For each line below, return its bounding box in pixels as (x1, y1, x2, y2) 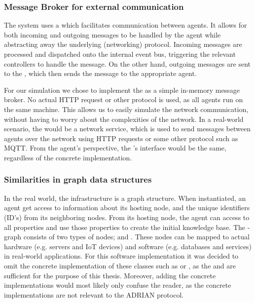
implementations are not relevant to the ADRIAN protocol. (4, 289, 184, 300)
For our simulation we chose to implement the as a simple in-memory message (4, 84, 240, 95)
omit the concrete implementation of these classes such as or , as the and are (4, 260, 236, 270)
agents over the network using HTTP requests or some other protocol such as (4, 133, 238, 143)
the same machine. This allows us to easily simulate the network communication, (4, 104, 249, 114)
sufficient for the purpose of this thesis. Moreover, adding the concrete (4, 270, 216, 280)
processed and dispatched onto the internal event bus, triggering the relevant (4, 49, 236, 59)
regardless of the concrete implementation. (4, 152, 132, 162)
